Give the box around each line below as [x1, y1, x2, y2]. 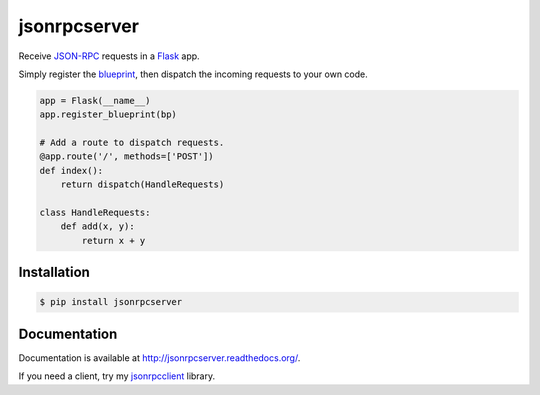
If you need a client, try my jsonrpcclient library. [18, 370, 216, 382]
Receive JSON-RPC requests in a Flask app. [18, 50, 200, 62]
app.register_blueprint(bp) [39, 109, 177, 120]
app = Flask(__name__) [39, 95, 151, 106]
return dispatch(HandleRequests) [60, 179, 225, 190]
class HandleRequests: [39, 207, 151, 219]
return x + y [81, 235, 146, 246]
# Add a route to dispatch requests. [39, 137, 225, 149]
